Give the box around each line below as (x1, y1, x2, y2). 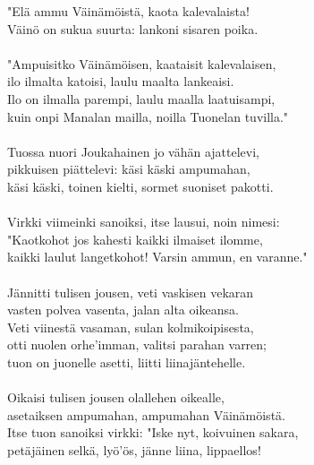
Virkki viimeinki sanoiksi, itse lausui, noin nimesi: (7, 212, 280, 231)
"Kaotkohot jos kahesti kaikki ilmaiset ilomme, (7, 229, 263, 248)
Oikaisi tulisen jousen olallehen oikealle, (7, 388, 225, 407)
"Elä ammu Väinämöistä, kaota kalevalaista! (7, 2, 250, 20)
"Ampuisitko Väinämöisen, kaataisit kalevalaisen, (7, 54, 276, 73)
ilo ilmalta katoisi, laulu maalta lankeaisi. (7, 72, 234, 90)
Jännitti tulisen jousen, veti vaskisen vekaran (7, 282, 254, 301)
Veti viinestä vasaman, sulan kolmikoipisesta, (7, 317, 254, 336)
